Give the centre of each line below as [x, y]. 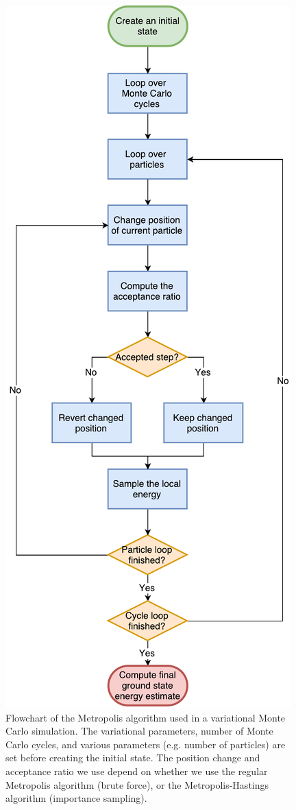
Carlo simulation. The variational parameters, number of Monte [139, 731]
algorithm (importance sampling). [76, 798]
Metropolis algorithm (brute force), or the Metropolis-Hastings [137, 784]
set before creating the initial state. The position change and [133, 758]
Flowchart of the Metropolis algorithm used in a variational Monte [146, 717]
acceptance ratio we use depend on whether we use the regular [137, 771]
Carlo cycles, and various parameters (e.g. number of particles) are [146, 744]
